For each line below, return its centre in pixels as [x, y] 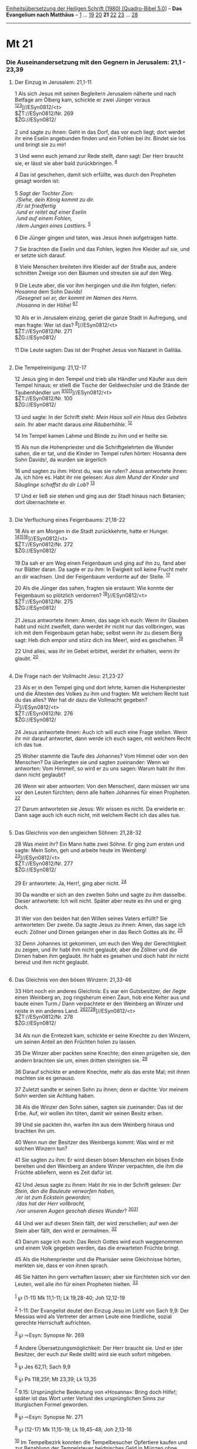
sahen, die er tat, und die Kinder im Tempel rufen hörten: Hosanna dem [100, 454]
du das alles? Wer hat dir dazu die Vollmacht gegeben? [81, 700]
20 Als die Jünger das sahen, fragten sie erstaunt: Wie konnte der [94, 588]
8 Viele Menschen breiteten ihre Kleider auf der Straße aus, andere [96, 267]
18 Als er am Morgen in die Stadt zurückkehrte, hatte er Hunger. [91, 531]
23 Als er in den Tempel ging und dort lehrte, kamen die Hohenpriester [100, 688]
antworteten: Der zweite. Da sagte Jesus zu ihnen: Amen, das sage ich [100, 924]
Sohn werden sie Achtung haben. [55, 1095]
